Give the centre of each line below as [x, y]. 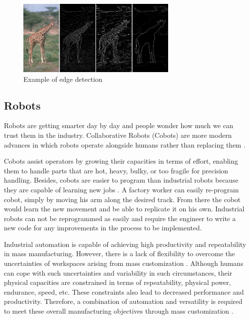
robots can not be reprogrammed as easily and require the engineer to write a [120, 218]
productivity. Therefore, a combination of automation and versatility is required [123, 301]
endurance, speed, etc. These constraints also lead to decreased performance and [124, 291]
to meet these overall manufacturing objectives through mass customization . [119, 311]
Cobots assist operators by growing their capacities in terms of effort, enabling [121, 161]
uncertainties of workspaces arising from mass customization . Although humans [124, 263]
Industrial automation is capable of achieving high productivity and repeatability [125, 244]
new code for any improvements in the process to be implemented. [103, 228]
